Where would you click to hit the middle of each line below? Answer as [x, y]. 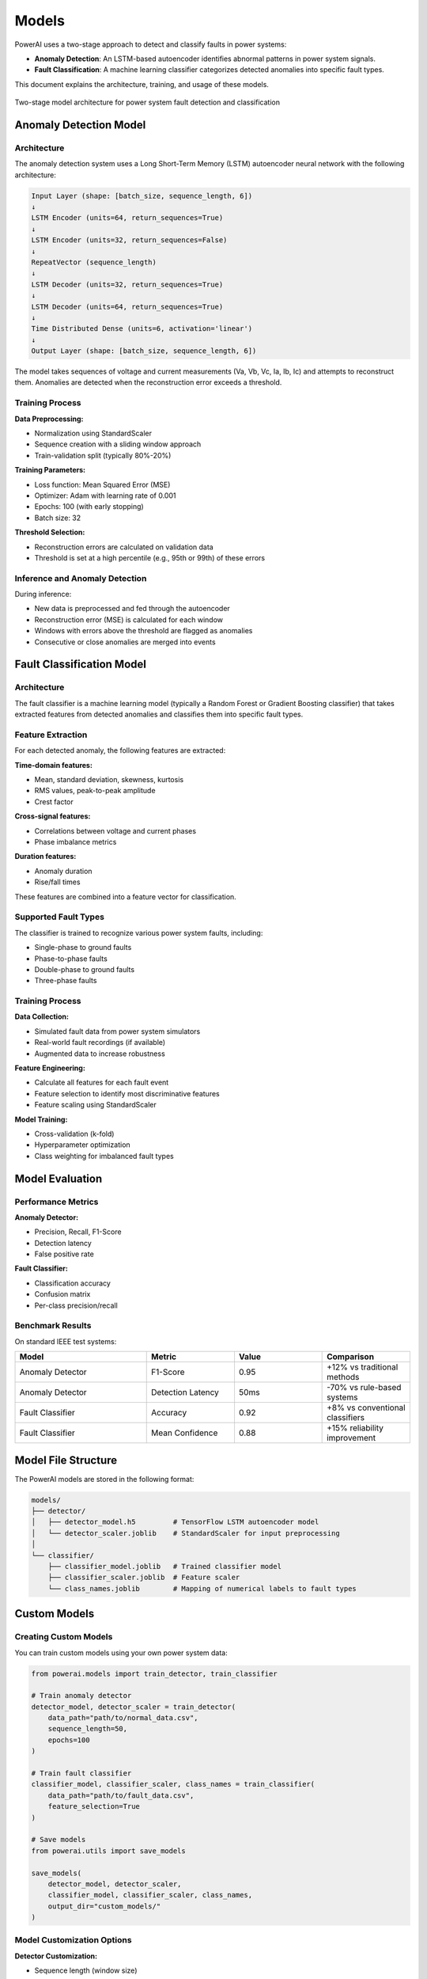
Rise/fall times [57, 882]
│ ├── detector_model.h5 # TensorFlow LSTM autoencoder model [175, 1522]
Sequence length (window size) [86, 1970]
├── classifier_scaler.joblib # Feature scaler [144, 1578]
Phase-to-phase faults [71, 959]
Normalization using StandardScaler [93, 433]
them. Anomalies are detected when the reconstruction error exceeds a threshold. [148, 382]
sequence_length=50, [88, 1729]
